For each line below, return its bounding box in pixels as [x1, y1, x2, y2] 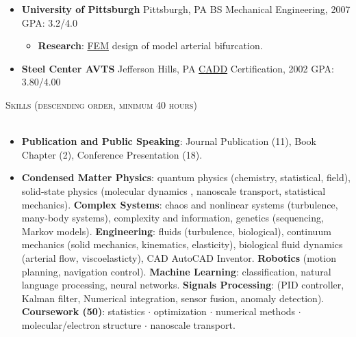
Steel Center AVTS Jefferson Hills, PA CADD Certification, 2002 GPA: [21, 61, 335, 75]
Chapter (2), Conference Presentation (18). [21, 147, 203, 161]
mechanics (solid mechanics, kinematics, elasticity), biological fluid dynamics [21, 237, 343, 252]
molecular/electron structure [21, 317, 142, 332]
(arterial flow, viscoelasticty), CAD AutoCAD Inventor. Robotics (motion [21, 250, 336, 265]
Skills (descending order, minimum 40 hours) [5, 97, 197, 111]
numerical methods [216, 304, 296, 319]
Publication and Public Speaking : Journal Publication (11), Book [21, 134, 317, 148]
